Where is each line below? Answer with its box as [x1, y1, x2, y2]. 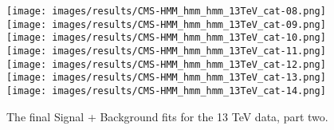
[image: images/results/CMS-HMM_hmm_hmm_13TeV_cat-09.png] [6, 18, 326, 30]
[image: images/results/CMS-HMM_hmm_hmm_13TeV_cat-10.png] [6, 32, 326, 44]
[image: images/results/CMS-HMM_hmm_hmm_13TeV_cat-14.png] [6, 85, 326, 97]
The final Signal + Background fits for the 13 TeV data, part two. [6, 108, 328, 124]
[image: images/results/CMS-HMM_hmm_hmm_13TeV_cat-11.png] [6, 45, 326, 57]
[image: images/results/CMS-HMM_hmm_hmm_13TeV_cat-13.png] [6, 72, 326, 84]
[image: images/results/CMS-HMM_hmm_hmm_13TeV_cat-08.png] [6, 6, 326, 17]
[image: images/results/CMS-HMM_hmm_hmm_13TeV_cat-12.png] [6, 58, 326, 70]
